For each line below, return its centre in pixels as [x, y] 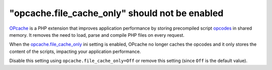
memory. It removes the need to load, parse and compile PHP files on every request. [97, 35]
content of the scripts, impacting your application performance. [75, 51]
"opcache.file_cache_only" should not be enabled [116, 13]
